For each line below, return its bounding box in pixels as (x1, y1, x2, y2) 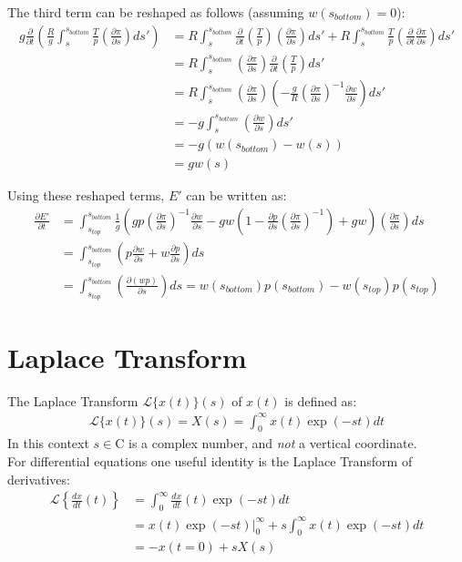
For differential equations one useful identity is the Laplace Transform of (7, 452, 413, 471)
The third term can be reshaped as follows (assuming (7, 3, 304, 21)
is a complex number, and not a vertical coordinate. (128, 434, 417, 453)
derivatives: (7, 469, 70, 488)
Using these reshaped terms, (7, 186, 165, 205)
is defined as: (284, 391, 357, 410)
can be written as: (186, 186, 287, 205)
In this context (7, 434, 89, 453)
